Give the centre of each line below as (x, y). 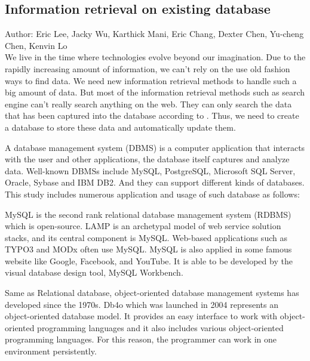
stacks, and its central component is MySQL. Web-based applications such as (146, 237)
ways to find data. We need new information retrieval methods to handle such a (151, 80)
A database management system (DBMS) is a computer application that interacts (155, 147)
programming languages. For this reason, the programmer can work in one (141, 339)
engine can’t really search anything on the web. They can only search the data (148, 104)
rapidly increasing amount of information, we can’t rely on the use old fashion (148, 68)
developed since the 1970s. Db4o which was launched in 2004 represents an (142, 304)
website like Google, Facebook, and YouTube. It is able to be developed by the (149, 260)
